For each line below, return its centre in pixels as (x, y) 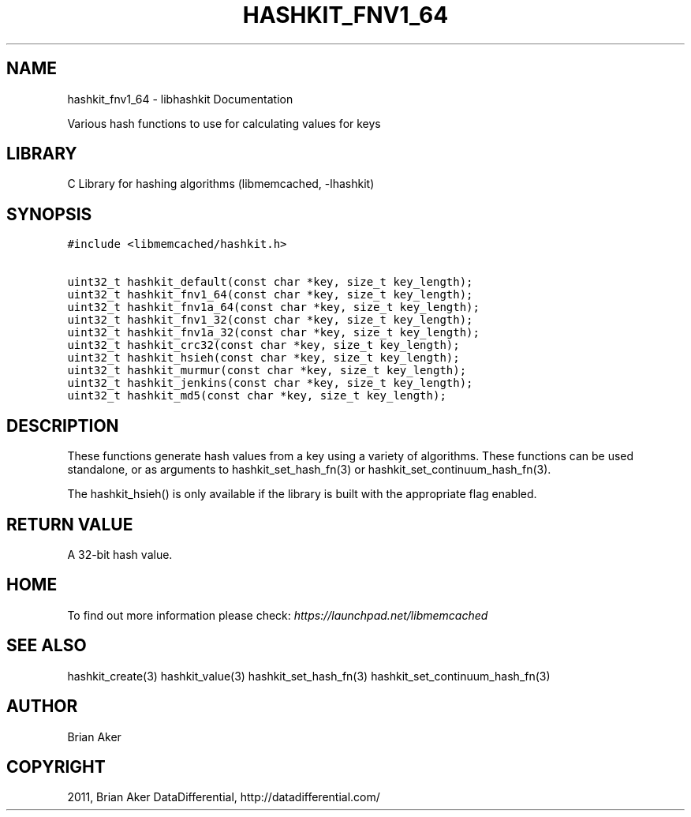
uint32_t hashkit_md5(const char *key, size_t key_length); (257, 396)
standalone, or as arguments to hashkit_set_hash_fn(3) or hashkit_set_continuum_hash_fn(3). (309, 470)
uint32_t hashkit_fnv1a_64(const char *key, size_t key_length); (273, 307)
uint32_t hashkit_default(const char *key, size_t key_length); (270, 282)
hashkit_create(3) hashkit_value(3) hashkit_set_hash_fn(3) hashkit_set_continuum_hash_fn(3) (309, 676)
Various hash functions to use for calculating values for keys (224, 123)
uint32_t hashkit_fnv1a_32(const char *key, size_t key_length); (273, 333)
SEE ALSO (47, 646)
